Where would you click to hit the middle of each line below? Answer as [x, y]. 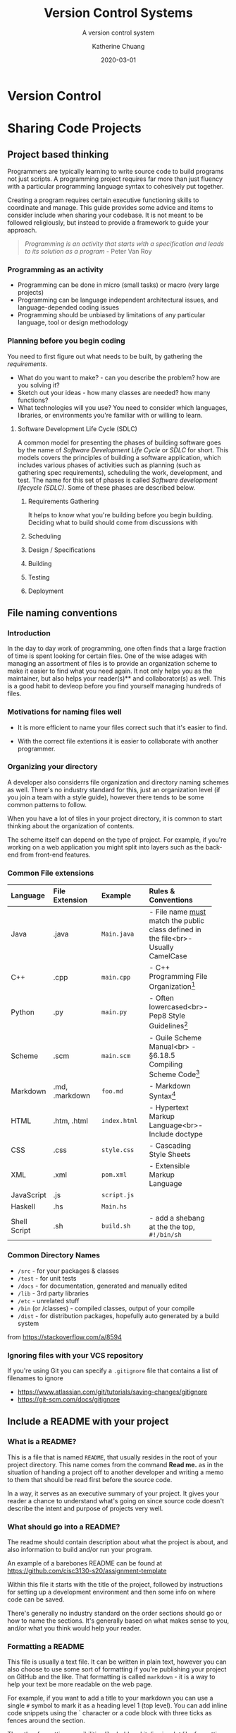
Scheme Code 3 [174, 1074]
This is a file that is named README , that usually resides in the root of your [112, 1457]
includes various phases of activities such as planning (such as [109, 465]
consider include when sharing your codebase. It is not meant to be [105, 215]
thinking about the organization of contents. [71, 826]
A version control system [118, 33]
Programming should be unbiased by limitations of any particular [111, 315]
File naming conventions [62, 613]
